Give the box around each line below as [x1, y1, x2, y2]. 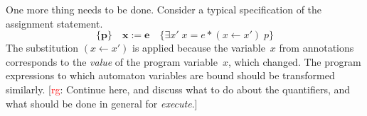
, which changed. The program [228, 54, 361, 69]
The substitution [6, 40, 79, 55]
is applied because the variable [132, 40, 265, 55]
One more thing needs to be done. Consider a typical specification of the [6, 2, 322, 16]
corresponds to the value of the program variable [6, 54, 218, 69]
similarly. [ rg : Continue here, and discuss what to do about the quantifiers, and [6, 81, 351, 96]
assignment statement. [6, 16, 103, 30]
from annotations [279, 40, 354, 55]
